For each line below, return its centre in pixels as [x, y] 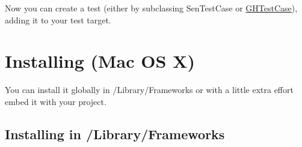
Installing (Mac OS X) [100, 61]
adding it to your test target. [58, 19]
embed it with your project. [56, 101]
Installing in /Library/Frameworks [115, 133]
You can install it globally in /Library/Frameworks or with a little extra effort [149, 90]
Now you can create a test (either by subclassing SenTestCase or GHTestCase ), [151, 8]
